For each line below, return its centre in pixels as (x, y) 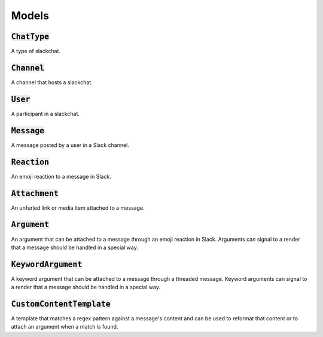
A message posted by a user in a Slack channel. (70, 145)
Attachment (35, 193)
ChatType (30, 36)
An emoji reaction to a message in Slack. (61, 176)
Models (30, 16)
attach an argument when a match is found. (65, 327)
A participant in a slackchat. (45, 114)
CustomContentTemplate (61, 304)
